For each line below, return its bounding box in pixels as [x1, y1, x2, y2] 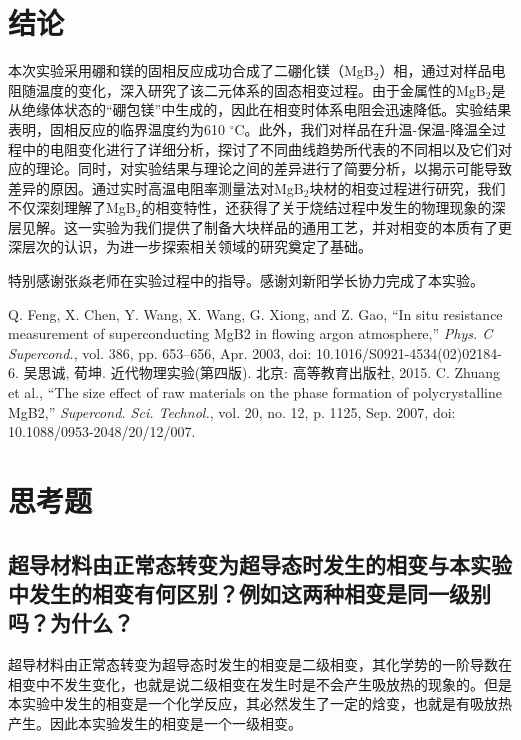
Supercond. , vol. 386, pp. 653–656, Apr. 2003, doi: [8, 342, 312, 363]
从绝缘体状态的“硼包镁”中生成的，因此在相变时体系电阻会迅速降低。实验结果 [8, 99, 512, 120]
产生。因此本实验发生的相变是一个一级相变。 [8, 712, 302, 733]
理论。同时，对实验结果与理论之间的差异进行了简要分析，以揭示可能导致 [35, 158, 512, 179]
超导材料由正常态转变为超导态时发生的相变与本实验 [8, 548, 512, 579]
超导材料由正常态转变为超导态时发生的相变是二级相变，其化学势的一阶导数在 [8, 654, 512, 675]
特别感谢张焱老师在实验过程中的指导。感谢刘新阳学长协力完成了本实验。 [8, 270, 484, 291]
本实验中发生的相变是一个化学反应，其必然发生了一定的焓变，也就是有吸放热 [8, 693, 512, 714]
